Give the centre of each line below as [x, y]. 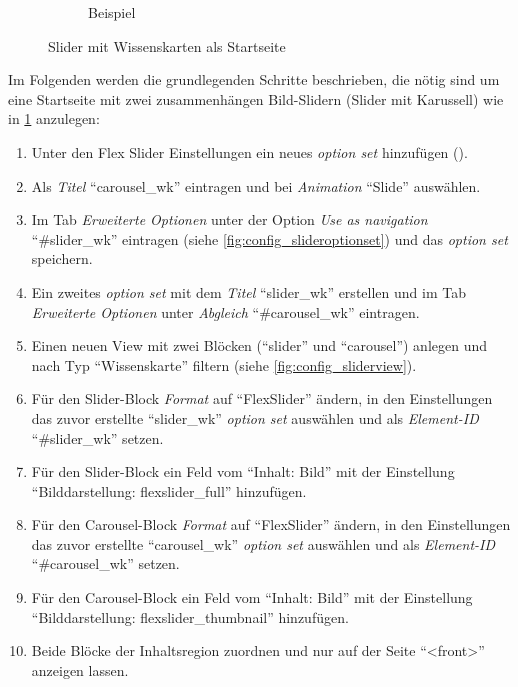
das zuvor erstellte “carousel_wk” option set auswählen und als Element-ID [263, 543]
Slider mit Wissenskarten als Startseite [167, 45]
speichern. [62, 258]
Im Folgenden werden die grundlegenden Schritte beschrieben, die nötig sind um [254, 79]
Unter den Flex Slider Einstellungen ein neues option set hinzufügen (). [249, 151]
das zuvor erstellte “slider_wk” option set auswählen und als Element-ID [255, 417]
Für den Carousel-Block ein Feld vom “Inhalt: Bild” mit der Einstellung [252, 597]
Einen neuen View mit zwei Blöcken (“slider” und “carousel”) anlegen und [259, 345]
